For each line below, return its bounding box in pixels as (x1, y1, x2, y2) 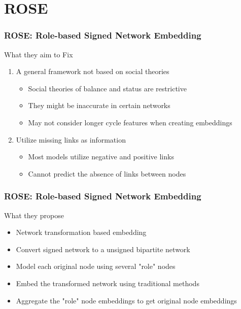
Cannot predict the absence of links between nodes (28, 168, 186, 179)
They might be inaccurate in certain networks (28, 100, 170, 111)
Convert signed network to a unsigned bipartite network (16, 244, 190, 254)
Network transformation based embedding (16, 227, 147, 237)
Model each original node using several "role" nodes (16, 261, 176, 271)
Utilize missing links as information (16, 134, 126, 145)
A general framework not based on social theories (16, 66, 169, 77)
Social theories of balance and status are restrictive (28, 83, 187, 93)
